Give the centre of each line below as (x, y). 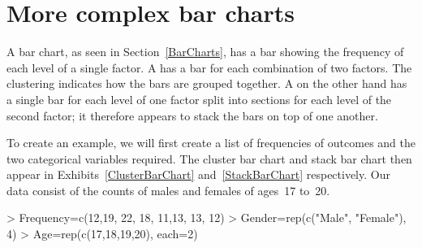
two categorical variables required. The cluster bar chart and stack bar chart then (209, 158)
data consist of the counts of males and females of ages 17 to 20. (168, 190)
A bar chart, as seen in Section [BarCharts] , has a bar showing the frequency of (205, 52)
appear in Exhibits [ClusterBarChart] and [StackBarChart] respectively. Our (198, 174)
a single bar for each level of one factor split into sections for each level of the (199, 99)
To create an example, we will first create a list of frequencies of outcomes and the (211, 143)
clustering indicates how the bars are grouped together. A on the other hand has (207, 83)
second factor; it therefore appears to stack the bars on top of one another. (192, 115)
